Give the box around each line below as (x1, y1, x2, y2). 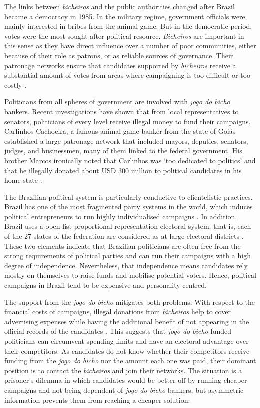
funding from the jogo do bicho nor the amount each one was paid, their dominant (4, 355, 256, 366)
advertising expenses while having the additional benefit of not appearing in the (4, 316, 249, 326)
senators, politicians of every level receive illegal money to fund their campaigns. (4, 116, 251, 126)
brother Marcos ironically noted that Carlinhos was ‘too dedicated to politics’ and (4, 155, 256, 165)
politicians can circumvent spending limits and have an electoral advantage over (4, 336, 249, 346)
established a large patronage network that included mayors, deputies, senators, (4, 135, 248, 146)
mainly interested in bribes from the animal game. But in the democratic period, (4, 21, 252, 31)
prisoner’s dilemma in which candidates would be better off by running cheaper (4, 375, 247, 385)
